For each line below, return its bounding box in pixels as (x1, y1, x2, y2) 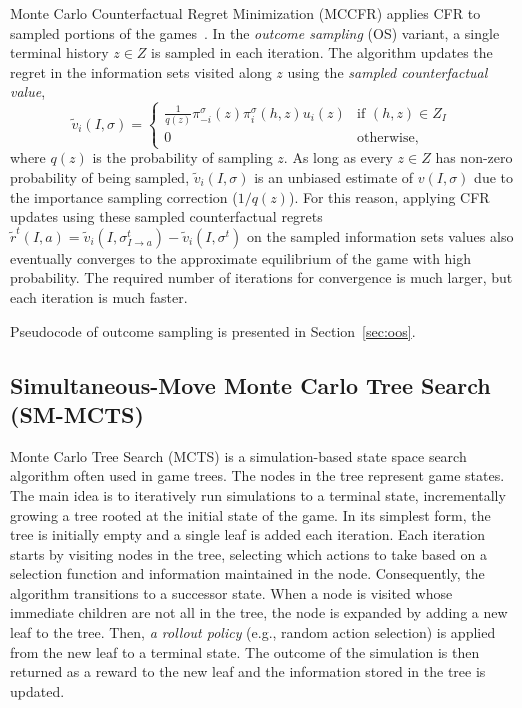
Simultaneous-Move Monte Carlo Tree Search (10, 369, 491, 400)
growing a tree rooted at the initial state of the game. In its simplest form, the (10, 504, 491, 525)
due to (474, 166, 514, 187)
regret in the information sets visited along (10, 61, 272, 82)
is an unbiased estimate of (254, 166, 414, 187)
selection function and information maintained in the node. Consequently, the (10, 563, 485, 584)
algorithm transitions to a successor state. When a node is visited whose (10, 582, 453, 603)
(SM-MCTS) (10, 398, 144, 429)
